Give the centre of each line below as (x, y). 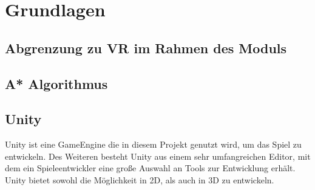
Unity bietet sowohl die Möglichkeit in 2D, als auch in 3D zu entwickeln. (140, 179)
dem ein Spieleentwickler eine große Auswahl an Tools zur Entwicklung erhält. (150, 168)
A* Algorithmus (56, 83)
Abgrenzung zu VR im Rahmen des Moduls (146, 47)
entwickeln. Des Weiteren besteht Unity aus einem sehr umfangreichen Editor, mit (158, 156)
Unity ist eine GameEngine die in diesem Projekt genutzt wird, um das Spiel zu (153, 144)
